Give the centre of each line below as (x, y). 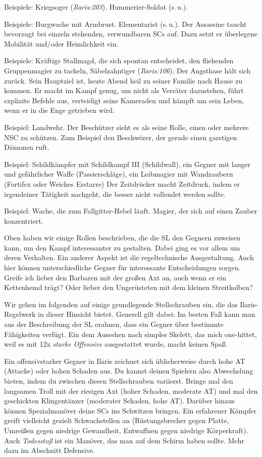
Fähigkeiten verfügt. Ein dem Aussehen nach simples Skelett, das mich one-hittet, (130, 334)
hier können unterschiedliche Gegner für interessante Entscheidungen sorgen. (122, 267)
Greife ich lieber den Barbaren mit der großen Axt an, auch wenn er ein (115, 277)
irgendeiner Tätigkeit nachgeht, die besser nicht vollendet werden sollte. (115, 194)
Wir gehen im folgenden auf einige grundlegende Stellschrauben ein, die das (121, 304)
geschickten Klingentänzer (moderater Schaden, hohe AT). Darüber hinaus (120, 401)
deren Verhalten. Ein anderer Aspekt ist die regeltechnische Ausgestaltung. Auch (129, 257)
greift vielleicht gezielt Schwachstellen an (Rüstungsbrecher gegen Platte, (117, 420)
